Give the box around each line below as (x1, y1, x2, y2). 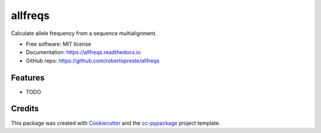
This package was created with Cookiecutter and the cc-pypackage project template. (11, 119, 221, 126)
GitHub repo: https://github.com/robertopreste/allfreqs (26, 57, 160, 64)
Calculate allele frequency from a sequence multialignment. (11, 30, 157, 37)
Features (11, 72, 45, 83)
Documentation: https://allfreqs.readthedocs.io (26, 49, 141, 56)
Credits (11, 104, 39, 114)
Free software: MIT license (26, 40, 92, 47)
